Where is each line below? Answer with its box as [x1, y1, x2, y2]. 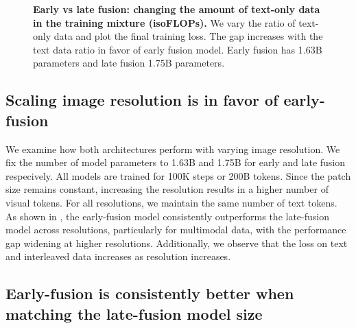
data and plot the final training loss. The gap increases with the [54, 29, 323, 43]
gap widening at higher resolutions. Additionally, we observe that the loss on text [5, 235, 348, 250]
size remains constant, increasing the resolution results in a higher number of [5, 182, 329, 196]
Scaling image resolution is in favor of [5, 89, 278, 110]
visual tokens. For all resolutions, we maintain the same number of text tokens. [5, 195, 337, 209]
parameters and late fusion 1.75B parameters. [33, 56, 225, 70]
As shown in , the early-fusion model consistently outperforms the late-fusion [5, 209, 329, 223]
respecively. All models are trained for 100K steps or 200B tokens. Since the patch [5, 168, 351, 183]
